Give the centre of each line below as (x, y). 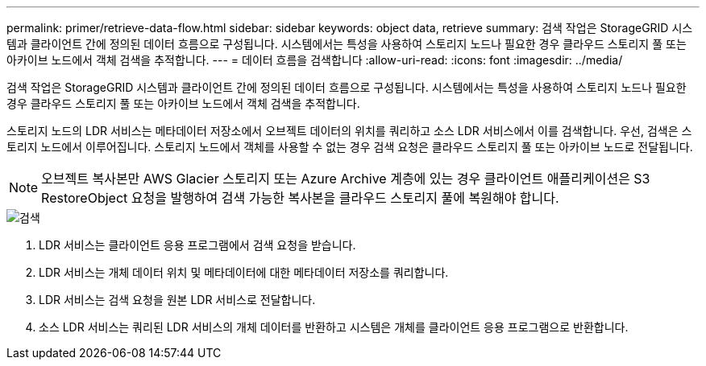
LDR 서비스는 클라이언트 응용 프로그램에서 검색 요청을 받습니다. (197, 245)
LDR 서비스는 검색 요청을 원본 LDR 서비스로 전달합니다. (177, 300)
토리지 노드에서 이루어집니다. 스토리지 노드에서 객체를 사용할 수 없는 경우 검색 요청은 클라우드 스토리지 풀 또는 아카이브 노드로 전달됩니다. (350, 147)
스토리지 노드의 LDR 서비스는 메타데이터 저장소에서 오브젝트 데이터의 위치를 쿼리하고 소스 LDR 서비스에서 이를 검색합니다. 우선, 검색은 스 (349, 131)
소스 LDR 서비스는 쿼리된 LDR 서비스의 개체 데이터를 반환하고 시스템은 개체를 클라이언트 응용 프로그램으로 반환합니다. (334, 327)
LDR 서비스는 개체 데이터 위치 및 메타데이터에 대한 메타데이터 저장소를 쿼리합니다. (244, 272)
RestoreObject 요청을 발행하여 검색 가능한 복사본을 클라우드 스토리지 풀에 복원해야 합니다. (300, 198)
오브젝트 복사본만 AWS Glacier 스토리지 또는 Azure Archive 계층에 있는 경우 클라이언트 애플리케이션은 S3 (346, 179)
